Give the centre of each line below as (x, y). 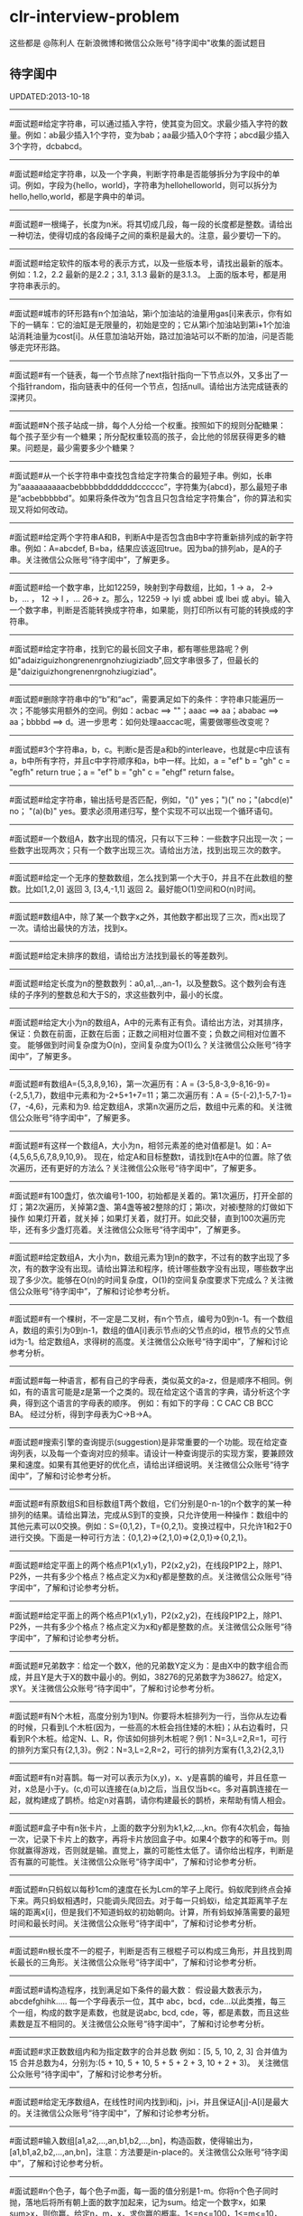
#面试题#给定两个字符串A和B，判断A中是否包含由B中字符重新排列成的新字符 (151, 537)
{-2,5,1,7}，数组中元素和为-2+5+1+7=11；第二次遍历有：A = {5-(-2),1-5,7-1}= (151, 1094)
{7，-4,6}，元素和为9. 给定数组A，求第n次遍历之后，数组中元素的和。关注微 (151, 1106)
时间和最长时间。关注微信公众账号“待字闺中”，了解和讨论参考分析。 (135, 1923)
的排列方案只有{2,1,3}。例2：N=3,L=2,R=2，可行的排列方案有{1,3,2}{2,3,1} (147, 1750)
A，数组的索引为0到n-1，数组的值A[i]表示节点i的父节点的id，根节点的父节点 (150, 1329)
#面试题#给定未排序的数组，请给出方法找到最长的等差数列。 (121, 955)
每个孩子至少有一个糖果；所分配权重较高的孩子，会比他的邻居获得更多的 (143, 437)
